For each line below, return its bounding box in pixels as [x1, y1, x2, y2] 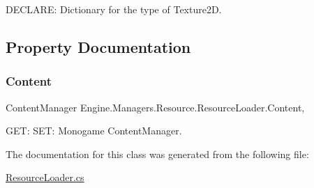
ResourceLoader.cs [6, 170, 84, 185]
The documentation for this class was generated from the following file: [6, 146, 309, 161]
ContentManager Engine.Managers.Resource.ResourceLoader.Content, [6, 100, 305, 114]
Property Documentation [6, 36, 191, 57]
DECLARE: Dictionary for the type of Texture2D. [6, 2, 222, 16]
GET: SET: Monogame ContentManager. [6, 123, 182, 138]
